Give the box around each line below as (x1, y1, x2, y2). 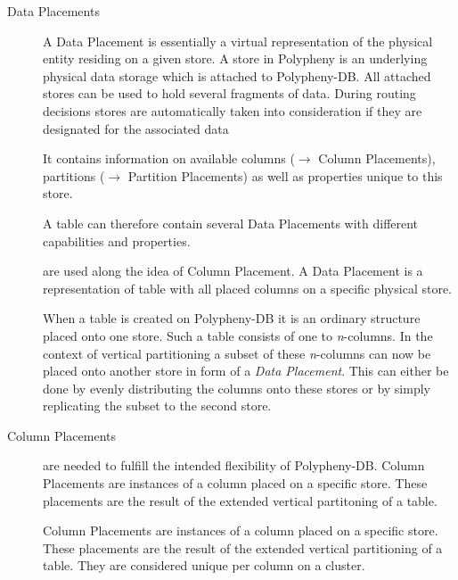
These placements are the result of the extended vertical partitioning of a (43, 538, 443, 557)
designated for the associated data (43, 119, 229, 137)
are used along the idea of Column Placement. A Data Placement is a (43, 261, 423, 280)
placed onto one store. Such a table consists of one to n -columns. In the (43, 326, 433, 344)
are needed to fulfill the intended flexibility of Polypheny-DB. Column (43, 456, 425, 475)
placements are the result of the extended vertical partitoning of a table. (43, 491, 438, 510)
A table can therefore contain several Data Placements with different (43, 213, 419, 232)
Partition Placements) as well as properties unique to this (127, 166, 443, 185)
